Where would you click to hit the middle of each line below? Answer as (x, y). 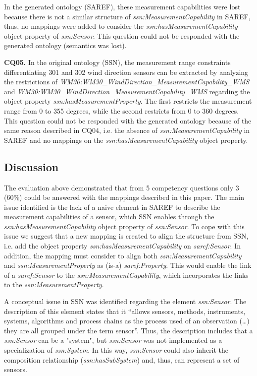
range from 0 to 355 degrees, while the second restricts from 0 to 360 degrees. (122, 110)
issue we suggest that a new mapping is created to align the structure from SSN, (126, 236)
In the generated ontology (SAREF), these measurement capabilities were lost (122, 6)
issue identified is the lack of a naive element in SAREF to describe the (112, 207)
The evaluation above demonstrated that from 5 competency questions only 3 (122, 187)
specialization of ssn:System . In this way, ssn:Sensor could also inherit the (116, 350)
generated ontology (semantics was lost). (65, 45)
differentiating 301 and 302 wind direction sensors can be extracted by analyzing (126, 72)
